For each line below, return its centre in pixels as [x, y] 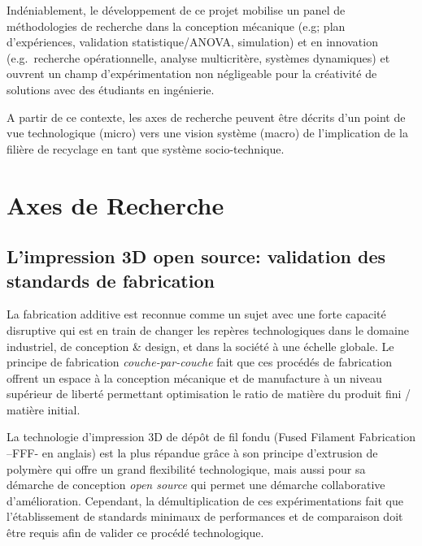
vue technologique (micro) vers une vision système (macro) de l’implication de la [207, 133]
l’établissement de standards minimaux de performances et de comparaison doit [205, 516]
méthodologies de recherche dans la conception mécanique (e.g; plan [176, 26]
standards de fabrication [111, 280]
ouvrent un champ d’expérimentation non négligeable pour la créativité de [192, 74]
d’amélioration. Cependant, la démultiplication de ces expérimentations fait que [205, 500]
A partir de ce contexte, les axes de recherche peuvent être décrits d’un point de [206, 117]
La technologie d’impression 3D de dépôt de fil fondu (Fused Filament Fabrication [211, 437]
